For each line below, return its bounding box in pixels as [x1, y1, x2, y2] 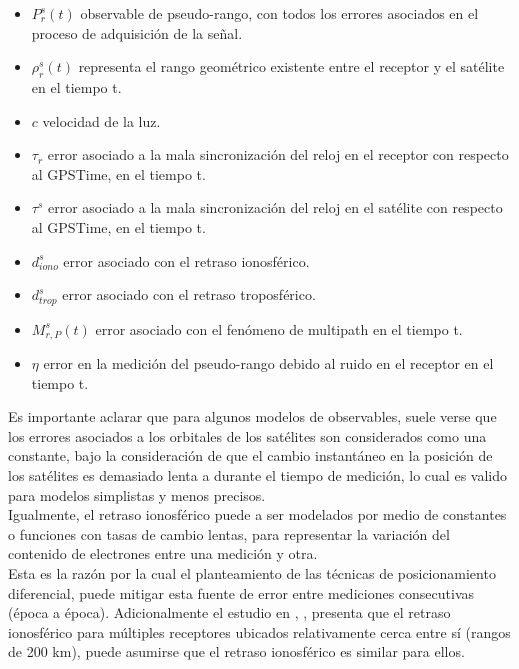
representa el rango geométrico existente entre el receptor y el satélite [78, 56, 505, 77]
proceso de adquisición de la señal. [31, 22, 243, 43]
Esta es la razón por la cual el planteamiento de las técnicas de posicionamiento [8, 562, 496, 583]
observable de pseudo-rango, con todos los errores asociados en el [80, 3, 479, 23]
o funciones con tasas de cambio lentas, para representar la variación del [8, 523, 450, 544]
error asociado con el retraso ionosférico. [63, 250, 310, 271]
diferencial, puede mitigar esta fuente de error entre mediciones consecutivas [8, 582, 475, 603]
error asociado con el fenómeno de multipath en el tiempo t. [95, 318, 463, 339]
